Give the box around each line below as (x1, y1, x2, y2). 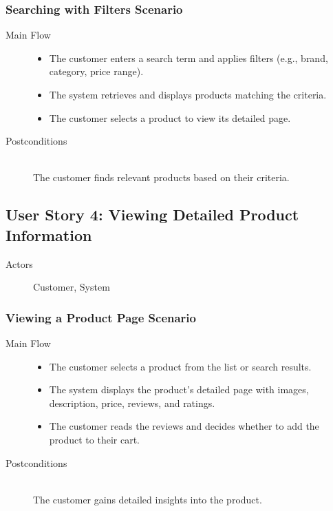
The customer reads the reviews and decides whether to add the (49, 419, 319, 433)
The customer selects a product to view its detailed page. (49, 110, 291, 125)
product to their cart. (49, 432, 140, 446)
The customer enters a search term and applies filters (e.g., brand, (49, 50, 328, 65)
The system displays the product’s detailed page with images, (49, 382, 309, 397)
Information (6, 224, 92, 245)
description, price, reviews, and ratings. (49, 395, 215, 410)
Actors (6, 256, 33, 271)
